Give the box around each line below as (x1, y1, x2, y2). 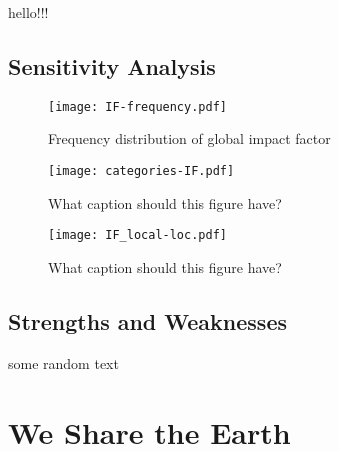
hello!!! (8, 2, 49, 22)
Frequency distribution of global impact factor (48, 128, 331, 149)
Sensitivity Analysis (8, 50, 216, 81)
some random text (8, 352, 119, 373)
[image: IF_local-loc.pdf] (48, 228, 227, 243)
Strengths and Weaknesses (8, 305, 287, 336)
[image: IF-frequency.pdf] (48, 99, 227, 114)
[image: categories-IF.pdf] (48, 164, 235, 179)
